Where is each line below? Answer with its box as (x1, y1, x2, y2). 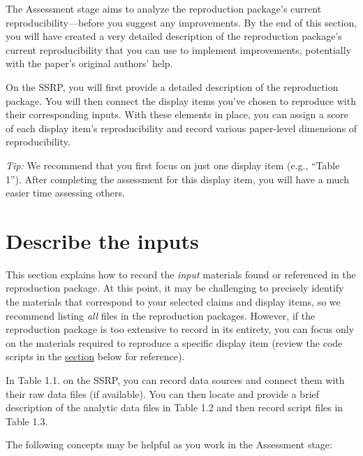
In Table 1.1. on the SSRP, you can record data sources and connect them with (6, 373, 345, 387)
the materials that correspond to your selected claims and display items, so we (6, 294, 341, 309)
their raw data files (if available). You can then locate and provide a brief (6, 386, 320, 401)
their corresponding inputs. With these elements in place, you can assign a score (6, 107, 349, 122)
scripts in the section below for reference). (6, 349, 185, 364)
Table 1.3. (6, 413, 48, 428)
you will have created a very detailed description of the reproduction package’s (6, 29, 342, 43)
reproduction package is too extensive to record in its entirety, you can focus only (6, 322, 355, 336)
